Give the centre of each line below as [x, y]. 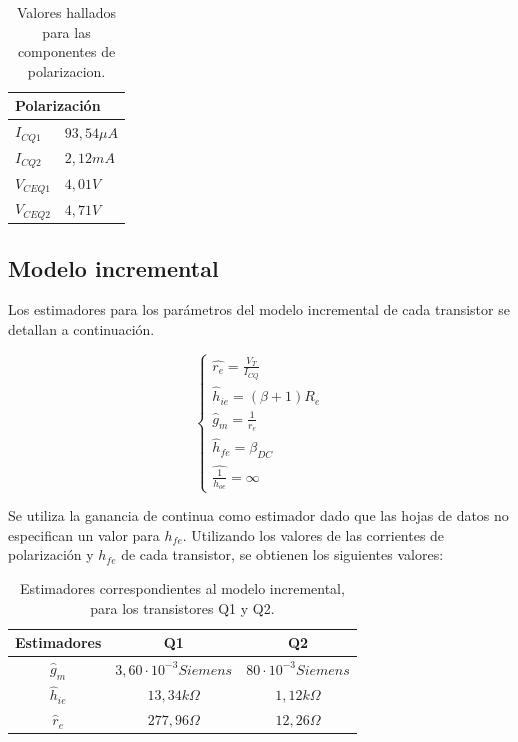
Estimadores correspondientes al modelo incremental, [182, 588]
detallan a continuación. [81, 329]
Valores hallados [67, 12]
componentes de [66, 51]
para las [66, 31]
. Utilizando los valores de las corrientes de [313, 534]
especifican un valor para [84, 534]
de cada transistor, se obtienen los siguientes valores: [282, 554]
